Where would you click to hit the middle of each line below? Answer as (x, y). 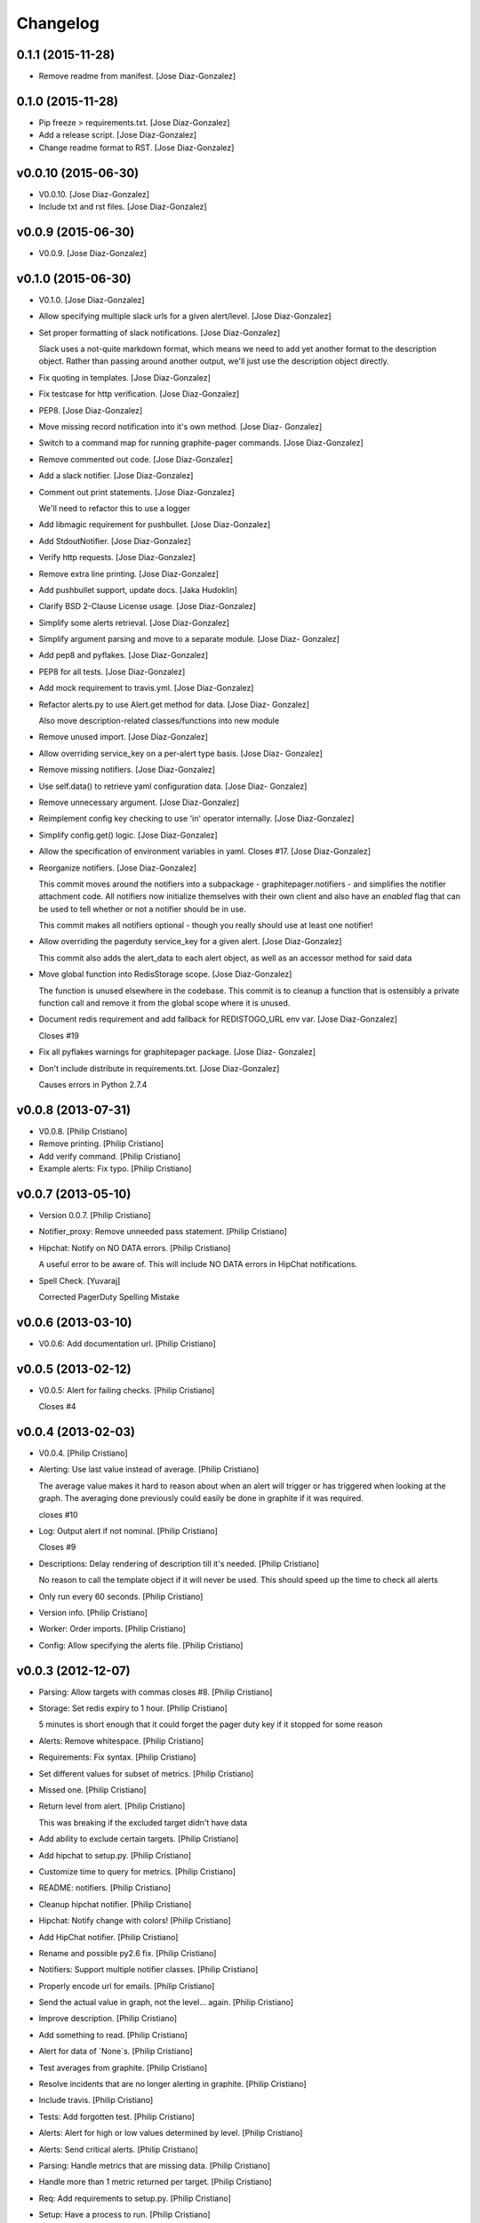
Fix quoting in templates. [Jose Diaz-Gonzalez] (124, 377)
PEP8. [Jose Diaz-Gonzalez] (91, 410)
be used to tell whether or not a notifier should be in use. (142, 909)
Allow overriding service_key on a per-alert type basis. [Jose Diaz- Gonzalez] (181, 753)
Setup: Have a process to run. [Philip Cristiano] (124, 2215)
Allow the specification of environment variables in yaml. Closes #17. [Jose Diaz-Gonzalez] (205, 851)
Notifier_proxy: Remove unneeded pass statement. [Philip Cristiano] (163, 1232)
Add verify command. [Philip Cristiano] (110, 1156)
